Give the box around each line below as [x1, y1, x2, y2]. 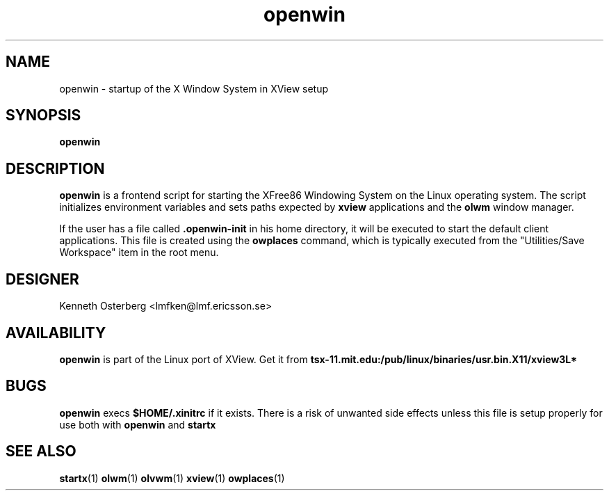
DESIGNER [6, 270, 79, 288]
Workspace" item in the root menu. [59, 246, 219, 259]
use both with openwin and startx [59, 418, 216, 431]
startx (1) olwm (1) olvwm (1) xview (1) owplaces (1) [59, 472, 285, 484]
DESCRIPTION [6, 159, 105, 177]
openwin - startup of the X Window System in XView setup [59, 82, 329, 95]
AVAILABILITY [6, 323, 106, 342]
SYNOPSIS [6, 106, 81, 125]
